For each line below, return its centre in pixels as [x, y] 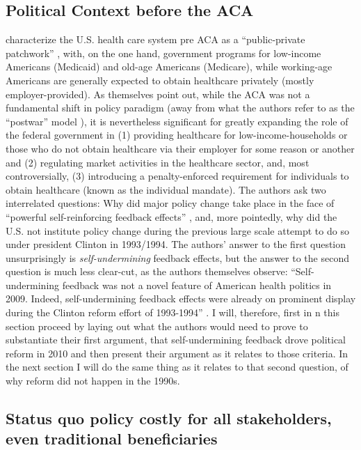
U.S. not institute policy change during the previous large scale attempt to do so [177, 230]
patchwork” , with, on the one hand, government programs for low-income [163, 53]
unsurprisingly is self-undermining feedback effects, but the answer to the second [177, 257]
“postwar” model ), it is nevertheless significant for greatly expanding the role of [177, 121]
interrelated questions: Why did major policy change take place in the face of [170, 203]
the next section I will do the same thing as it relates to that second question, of [177, 367]
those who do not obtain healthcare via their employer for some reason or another [180, 148]
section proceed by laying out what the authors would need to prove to [157, 326]
